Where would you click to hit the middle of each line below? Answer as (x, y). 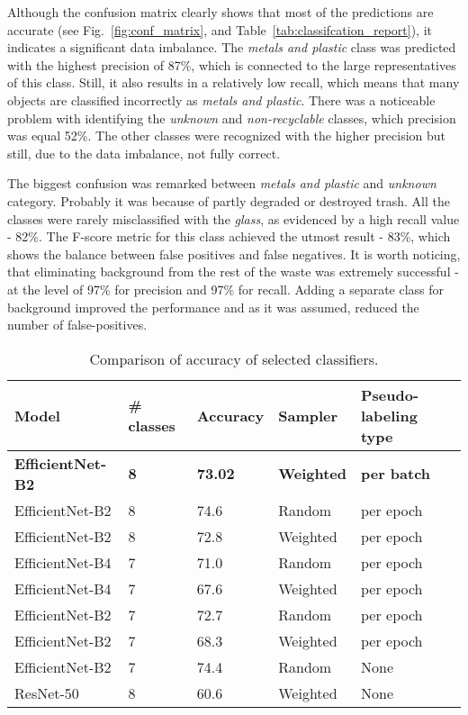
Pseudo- (390, 394)
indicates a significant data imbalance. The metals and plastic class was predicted (232, 47)
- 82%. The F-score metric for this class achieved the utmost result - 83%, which (229, 236)
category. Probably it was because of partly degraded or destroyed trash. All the (229, 200)
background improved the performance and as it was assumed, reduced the (213, 307)
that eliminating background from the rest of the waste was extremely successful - (233, 272)
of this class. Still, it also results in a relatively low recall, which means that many (234, 82)
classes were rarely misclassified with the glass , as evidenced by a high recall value (234, 218)
